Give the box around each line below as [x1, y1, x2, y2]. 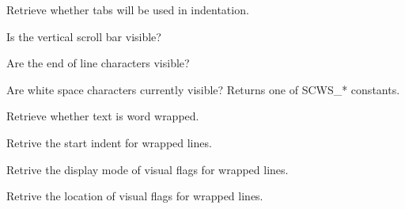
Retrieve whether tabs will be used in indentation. [6, 2, 249, 17]
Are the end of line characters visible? [6, 55, 190, 71]
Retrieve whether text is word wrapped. [6, 108, 199, 124]
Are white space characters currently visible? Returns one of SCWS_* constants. [6, 81, 400, 97]
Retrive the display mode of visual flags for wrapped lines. [6, 161, 289, 177]
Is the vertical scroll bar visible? [6, 28, 161, 44]
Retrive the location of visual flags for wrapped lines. [6, 188, 263, 204]
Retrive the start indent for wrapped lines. [6, 134, 212, 150]
